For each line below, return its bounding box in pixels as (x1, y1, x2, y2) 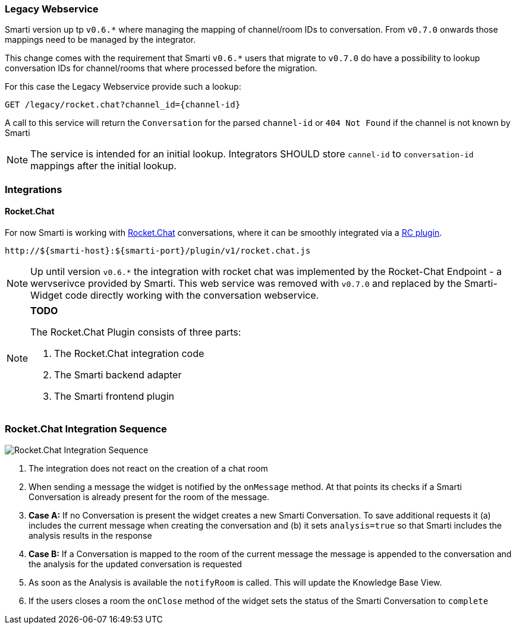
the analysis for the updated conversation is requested (29, 558, 242, 569)
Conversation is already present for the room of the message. (29, 491, 269, 502)
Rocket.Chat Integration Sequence (5, 423, 167, 435)
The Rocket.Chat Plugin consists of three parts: (30, 325, 241, 338)
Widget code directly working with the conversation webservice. (30, 289, 319, 301)
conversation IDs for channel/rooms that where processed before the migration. (5, 63, 317, 74)
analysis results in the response (29, 530, 152, 541)
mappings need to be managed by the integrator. (5, 34, 196, 45)
